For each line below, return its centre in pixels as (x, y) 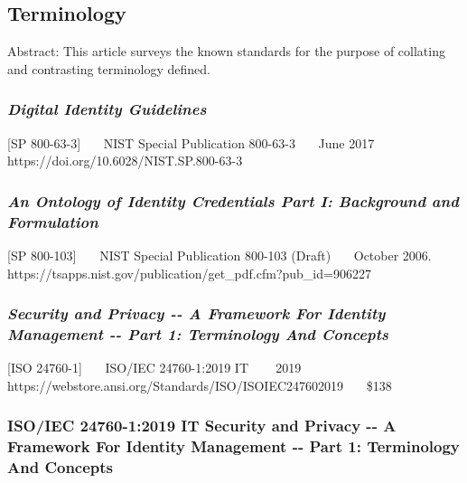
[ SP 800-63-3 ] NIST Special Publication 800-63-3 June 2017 (191, 142)
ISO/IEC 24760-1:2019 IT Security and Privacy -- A (202, 426)
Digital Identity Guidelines (107, 109)
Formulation (53, 221)
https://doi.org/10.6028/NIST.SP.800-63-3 (125, 161)
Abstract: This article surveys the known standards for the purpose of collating (226, 51)
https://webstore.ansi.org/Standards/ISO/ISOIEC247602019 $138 (200, 385)
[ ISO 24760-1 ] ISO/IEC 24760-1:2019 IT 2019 (154, 368)
